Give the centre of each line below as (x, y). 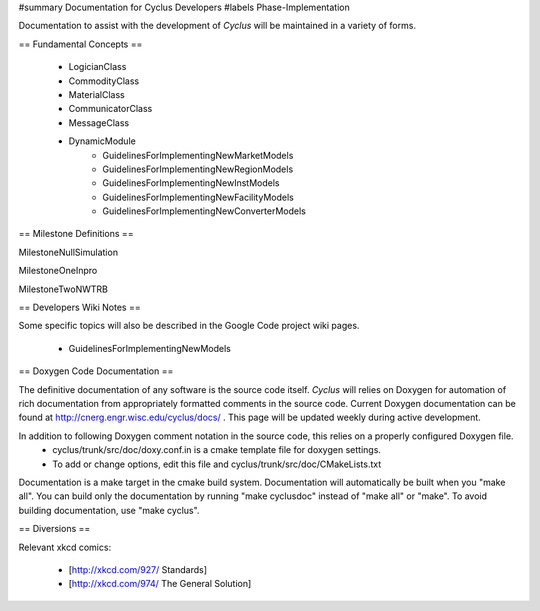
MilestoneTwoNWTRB (63, 289)
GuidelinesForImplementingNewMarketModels (198, 155)
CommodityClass (104, 81)
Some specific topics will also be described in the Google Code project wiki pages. (189, 326)
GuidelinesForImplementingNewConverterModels (204, 211)
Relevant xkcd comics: (65, 547)
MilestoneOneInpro (58, 271)
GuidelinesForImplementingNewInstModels (191, 183)
